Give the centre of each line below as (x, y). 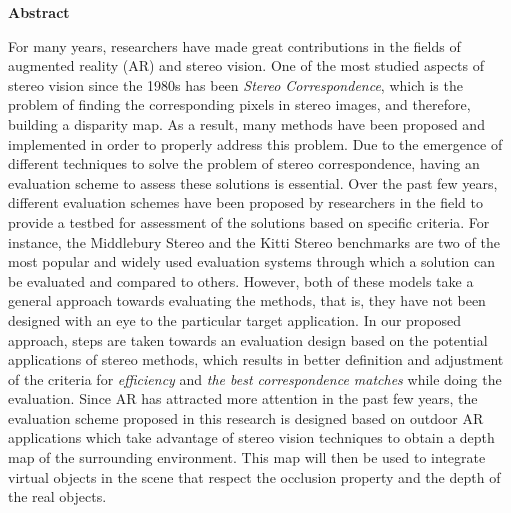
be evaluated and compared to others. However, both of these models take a (241, 280)
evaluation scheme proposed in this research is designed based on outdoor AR (246, 417)
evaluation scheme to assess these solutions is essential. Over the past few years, (253, 182)
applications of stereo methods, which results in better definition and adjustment (256, 359)
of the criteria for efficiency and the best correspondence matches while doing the (255, 378)
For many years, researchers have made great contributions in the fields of (234, 45)
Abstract (39, 12)
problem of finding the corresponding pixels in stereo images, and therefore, (239, 104)
